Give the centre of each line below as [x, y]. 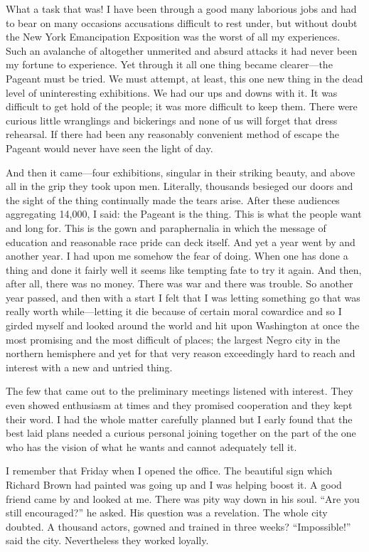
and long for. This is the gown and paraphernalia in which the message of [166, 227]
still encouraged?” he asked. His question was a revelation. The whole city [167, 513]
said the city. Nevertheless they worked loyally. [107, 540]
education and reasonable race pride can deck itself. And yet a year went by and [181, 241]
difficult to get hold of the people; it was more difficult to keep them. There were [182, 106]
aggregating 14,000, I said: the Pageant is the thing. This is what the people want [184, 214]
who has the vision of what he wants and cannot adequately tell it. [151, 446]
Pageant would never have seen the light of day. [109, 148]
